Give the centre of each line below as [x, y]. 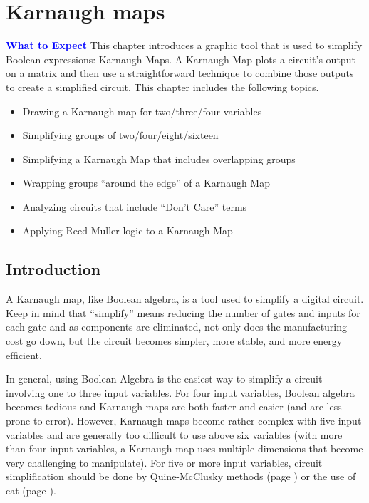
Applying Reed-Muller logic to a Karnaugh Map [128, 230]
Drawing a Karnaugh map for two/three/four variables [142, 111]
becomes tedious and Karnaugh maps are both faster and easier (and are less [174, 406]
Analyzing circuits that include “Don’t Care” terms [135, 206]
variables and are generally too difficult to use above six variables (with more [174, 434]
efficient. [24, 354]
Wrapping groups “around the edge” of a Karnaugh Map [146, 183]
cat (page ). [31, 490]
